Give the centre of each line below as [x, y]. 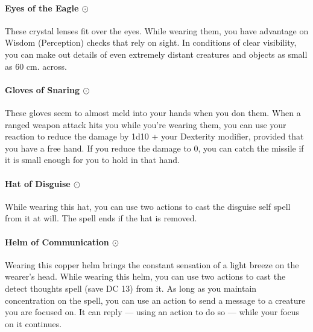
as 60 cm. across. [36, 66]
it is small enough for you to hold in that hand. [92, 160]
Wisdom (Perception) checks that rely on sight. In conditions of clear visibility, [151, 42]
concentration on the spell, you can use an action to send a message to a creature [155, 300]
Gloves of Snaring [43, 89]
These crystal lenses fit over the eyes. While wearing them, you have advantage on [157, 30]
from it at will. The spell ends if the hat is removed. [101, 218]
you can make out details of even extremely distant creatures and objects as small [156, 54]
